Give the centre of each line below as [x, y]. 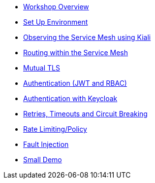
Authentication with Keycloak [70, 98]
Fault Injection [46, 144]
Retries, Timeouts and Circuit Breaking [85, 114]
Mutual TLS [42, 68]
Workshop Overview [56, 7]
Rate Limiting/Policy [55, 129]
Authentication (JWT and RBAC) [75, 83]
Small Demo [43, 160]
